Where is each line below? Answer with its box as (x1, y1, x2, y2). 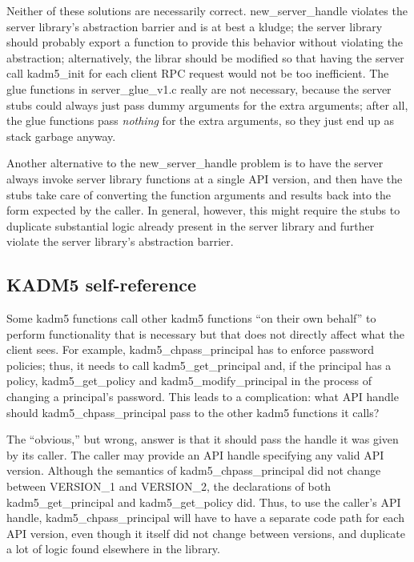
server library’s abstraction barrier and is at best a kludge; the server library (6, 18, 383, 34)
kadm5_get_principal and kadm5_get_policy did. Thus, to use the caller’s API (6, 493, 401, 510)
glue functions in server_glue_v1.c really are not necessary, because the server (6, 80, 392, 97)
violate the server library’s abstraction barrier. (6, 233, 234, 250)
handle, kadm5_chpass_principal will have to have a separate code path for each (6, 509, 404, 526)
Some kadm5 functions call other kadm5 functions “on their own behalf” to (6, 310, 376, 327)
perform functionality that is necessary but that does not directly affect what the (6, 325, 405, 342)
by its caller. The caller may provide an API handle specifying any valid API (6, 446, 384, 463)
